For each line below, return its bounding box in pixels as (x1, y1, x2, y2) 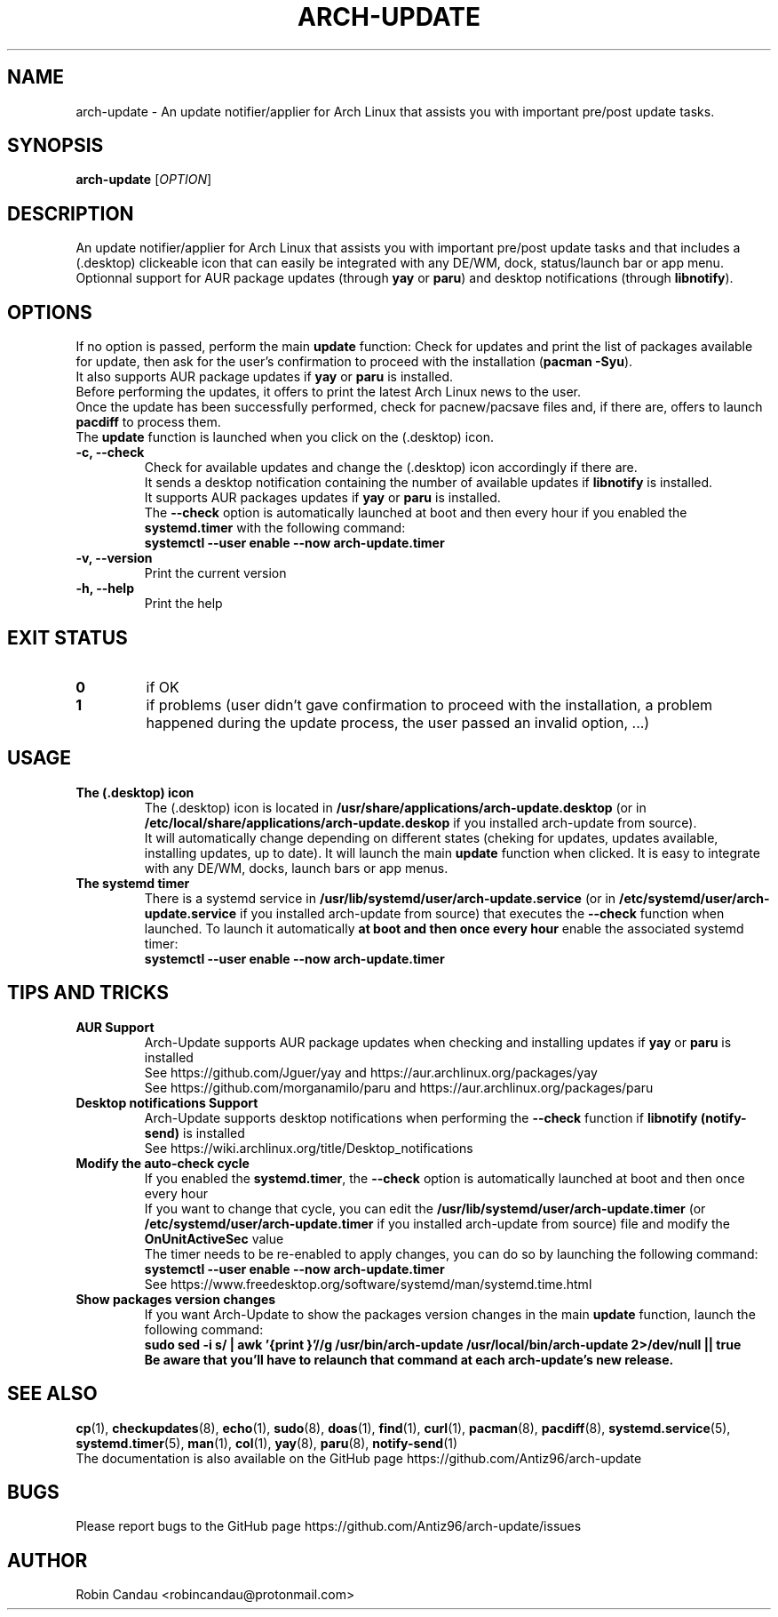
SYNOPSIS (7, 134, 104, 157)
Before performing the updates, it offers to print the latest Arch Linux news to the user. (75, 384, 581, 400)
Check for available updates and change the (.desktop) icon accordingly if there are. (144, 460, 638, 476)
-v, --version (75, 550, 153, 566)
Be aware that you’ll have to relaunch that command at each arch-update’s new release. (144, 1351, 674, 1367)
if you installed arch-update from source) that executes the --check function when (240, 905, 725, 921)
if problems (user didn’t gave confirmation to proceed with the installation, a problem (146, 695, 713, 714)
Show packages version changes (75, 1291, 276, 1307)
